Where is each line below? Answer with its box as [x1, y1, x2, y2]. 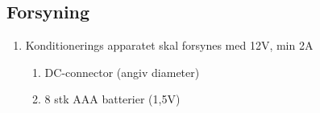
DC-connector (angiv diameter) [44, 63, 200, 80]
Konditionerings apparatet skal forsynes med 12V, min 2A [25, 37, 314, 54]
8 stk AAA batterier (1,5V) [44, 91, 181, 107]
